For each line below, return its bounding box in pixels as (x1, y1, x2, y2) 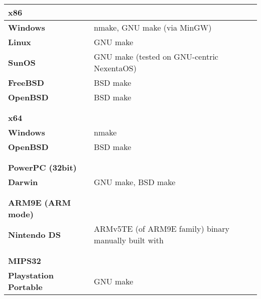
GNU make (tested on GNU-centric (94, 51, 218, 62)
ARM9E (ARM (8, 197, 71, 208)
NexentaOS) (94, 62, 137, 74)
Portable (8, 281, 43, 292)
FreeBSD (8, 77, 44, 88)
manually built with (94, 234, 164, 246)
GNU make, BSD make (94, 176, 176, 188)
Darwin (8, 176, 38, 188)
